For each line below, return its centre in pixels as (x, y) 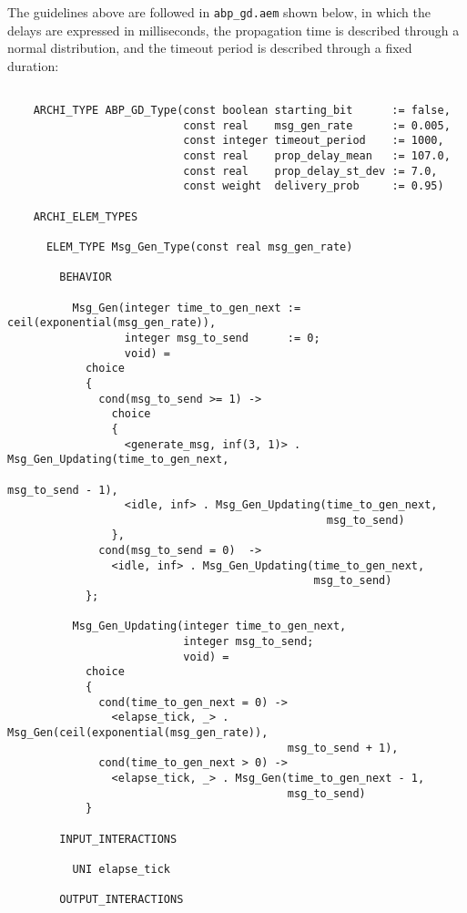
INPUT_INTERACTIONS (118, 839)
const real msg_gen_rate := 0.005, (317, 125)
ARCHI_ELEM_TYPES (86, 216)
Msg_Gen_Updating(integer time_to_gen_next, (209, 626)
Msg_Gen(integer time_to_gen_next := (187, 308)
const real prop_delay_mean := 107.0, (317, 156)
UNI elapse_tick (121, 869)
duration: (33, 65)
